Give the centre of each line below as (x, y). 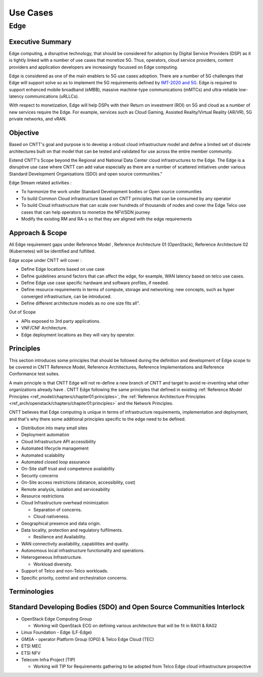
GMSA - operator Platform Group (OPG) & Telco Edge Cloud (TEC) (88, 639)
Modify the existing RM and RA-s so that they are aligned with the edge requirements (107, 219)
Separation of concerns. (58, 510)
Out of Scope (22, 312)
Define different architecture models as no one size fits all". (81, 303)
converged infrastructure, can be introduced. (66, 296)
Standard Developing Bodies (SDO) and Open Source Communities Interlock (127, 607)
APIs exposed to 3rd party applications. (61, 321)
